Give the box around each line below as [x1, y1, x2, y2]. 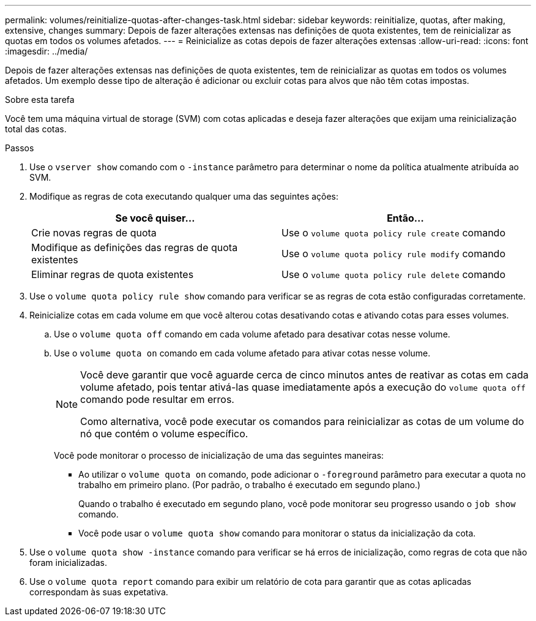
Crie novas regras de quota [31, 227, 157, 239]
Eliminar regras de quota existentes [31, 268, 194, 280]
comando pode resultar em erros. [80, 393, 234, 405]
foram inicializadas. [29, 557, 108, 568]
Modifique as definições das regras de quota [31, 241, 238, 254]
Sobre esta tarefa [5, 94, 75, 105]
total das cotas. [5, 124, 67, 134]
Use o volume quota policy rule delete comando [281, 268, 505, 280]
